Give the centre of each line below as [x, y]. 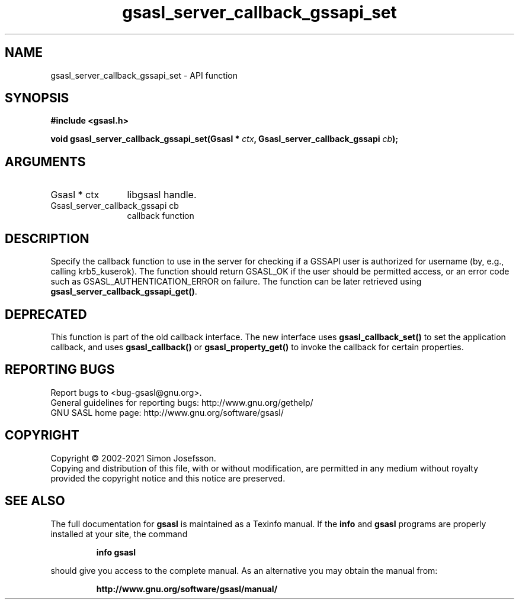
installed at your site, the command [119, 534]
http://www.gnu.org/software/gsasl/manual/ [187, 589]
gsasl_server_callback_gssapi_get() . [124, 292]
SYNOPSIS [37, 98]
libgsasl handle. [162, 195]
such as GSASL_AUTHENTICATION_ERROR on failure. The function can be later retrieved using [236, 282]
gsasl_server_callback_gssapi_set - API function [144, 75]
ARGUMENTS [45, 162]
